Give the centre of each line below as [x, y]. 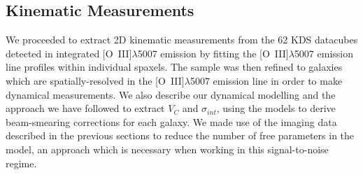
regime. [21, 163]
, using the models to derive [276, 108]
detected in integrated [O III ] [69, 53]
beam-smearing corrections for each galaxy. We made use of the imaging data [171, 121]
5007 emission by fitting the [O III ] [213, 53]
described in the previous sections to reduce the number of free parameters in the [180, 135]
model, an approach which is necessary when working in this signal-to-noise [167, 149]
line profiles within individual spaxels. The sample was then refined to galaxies [174, 67]
